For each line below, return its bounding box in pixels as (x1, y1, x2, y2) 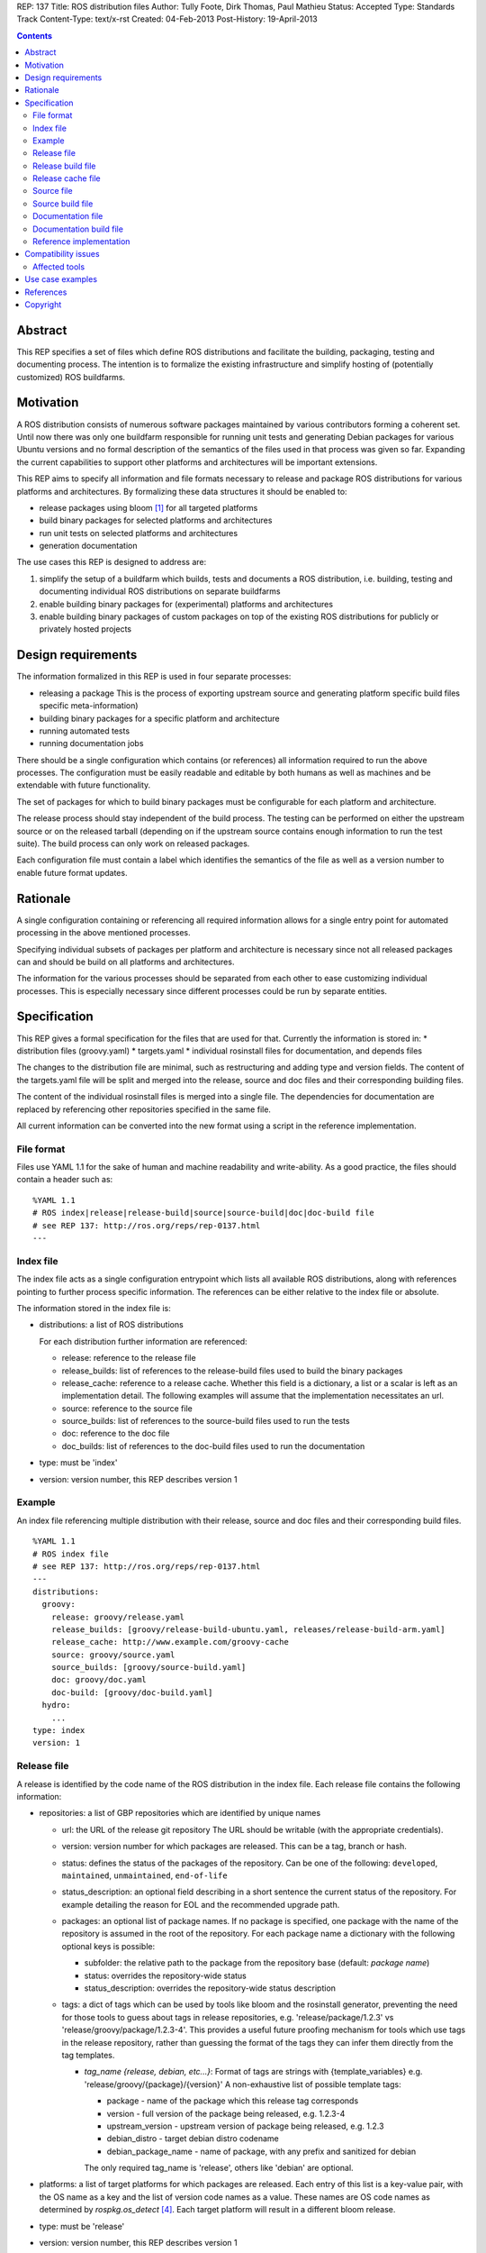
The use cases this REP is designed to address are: (16, 557, 207, 568)
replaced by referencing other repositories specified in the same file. (16, 1104, 272, 1115)
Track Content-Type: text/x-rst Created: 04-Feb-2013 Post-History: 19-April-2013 (16, 14, 319, 24)
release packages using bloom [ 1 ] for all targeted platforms (39, 502, 258, 513)
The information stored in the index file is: (16, 1302, 171, 1313)
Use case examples (24, 274, 98, 285)
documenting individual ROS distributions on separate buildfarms (39, 586, 281, 597)
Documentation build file (32, 223, 123, 234)
